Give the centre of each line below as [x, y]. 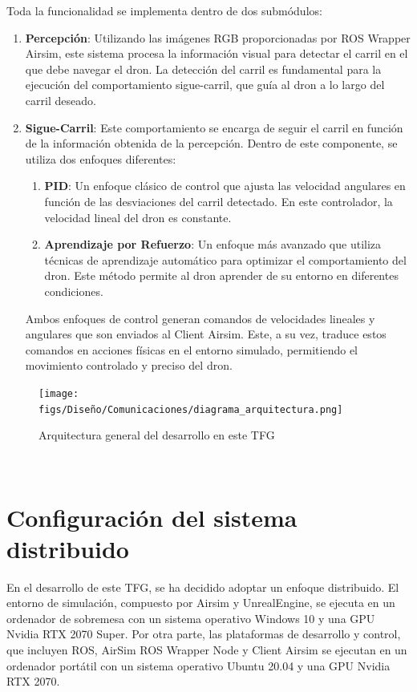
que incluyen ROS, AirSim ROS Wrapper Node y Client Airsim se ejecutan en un [207, 650]
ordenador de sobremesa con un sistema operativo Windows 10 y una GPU [191, 618]
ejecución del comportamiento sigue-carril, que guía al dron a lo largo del [205, 85]
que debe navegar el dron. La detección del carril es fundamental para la [203, 69]
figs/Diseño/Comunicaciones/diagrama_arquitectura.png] [191, 409]
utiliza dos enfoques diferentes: [101, 158]
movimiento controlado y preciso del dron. [129, 365]
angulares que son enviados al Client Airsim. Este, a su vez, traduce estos [206, 334]
